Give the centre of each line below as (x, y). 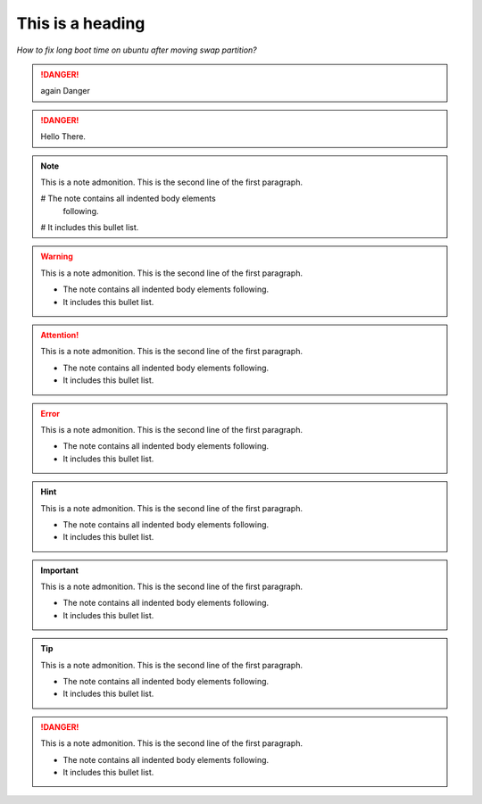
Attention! (60, 336)
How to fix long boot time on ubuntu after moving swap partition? (137, 50)
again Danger (66, 91)
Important (60, 570)
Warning (57, 257)
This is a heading (81, 23)
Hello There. (63, 137)
